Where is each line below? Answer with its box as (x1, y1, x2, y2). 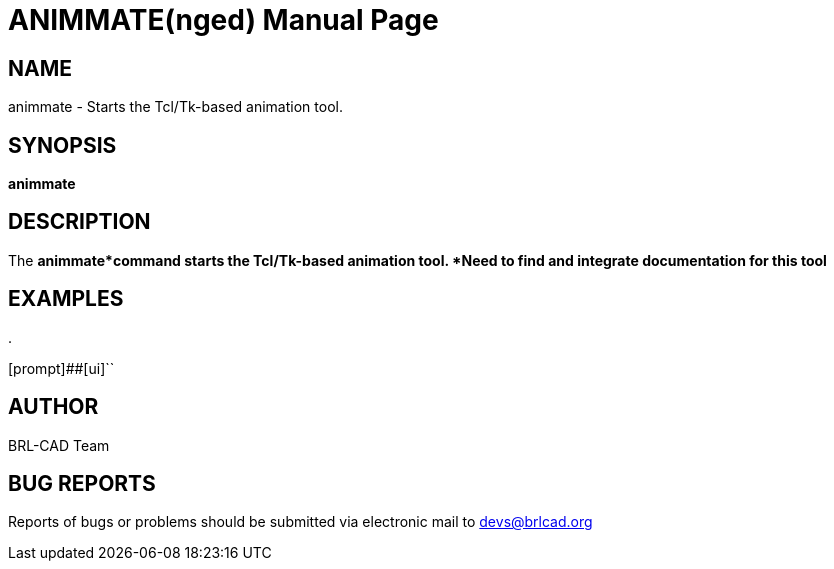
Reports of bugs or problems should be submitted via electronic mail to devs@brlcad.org (8, 513, 593, 531)
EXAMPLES (8, 286, 124, 312)
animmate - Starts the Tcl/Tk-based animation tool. (8, 98, 343, 116)
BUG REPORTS (8, 470, 156, 496)
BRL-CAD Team (8, 436, 110, 454)
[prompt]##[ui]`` (8, 359, 115, 377)
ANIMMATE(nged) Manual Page (8, 3, 439, 37)
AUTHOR (8, 394, 99, 420)
